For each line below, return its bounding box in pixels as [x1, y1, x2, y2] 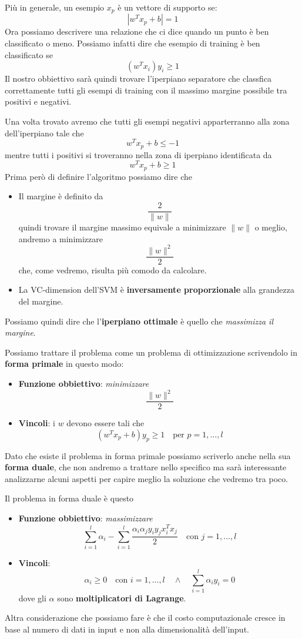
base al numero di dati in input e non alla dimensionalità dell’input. [5, 623, 249, 635]
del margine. [18, 295, 63, 307]
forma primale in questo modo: [5, 357, 124, 370]
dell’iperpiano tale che [5, 126, 84, 139]
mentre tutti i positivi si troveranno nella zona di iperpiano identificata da [5, 148, 272, 160]
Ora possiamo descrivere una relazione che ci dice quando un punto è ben [5, 25, 269, 38]
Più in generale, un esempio [5, 1, 105, 13]
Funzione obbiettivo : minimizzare [18, 377, 149, 390]
